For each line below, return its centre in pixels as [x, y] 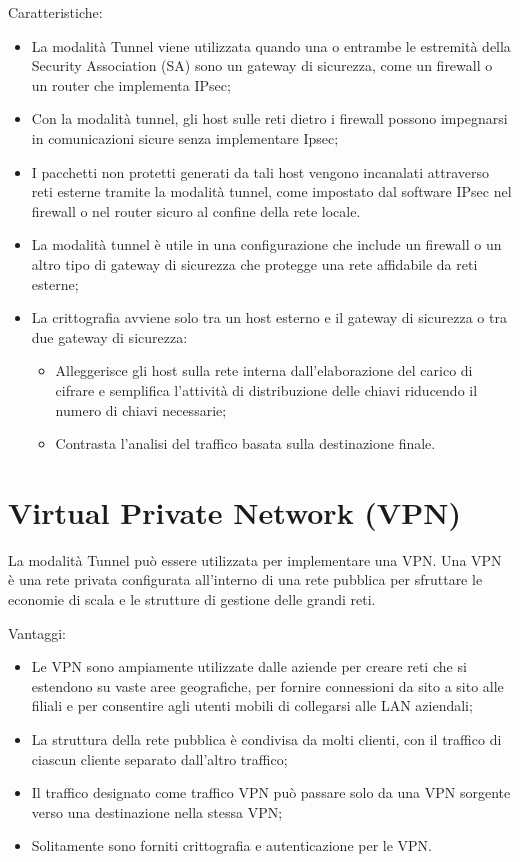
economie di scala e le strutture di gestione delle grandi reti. [192, 599]
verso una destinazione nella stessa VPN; [157, 811]
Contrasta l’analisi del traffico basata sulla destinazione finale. [245, 443]
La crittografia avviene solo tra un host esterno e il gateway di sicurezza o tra [269, 317]
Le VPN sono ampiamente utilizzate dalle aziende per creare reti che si [249, 666]
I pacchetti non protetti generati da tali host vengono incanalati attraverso [260, 171]
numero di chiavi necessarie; [141, 409]
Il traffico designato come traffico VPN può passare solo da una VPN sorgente [271, 792]
